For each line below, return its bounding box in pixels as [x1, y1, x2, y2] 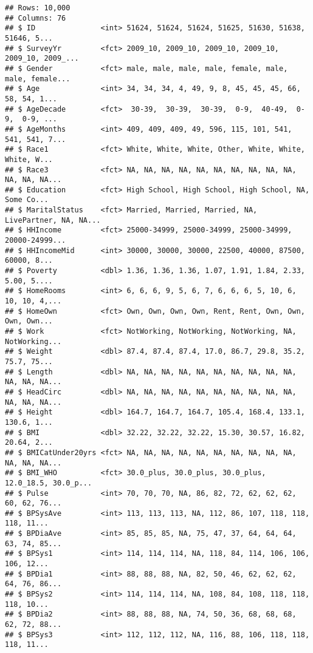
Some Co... [5, 195, 49, 205]
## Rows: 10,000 [5, 4, 71, 12]
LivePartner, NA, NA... [5, 215, 101, 225]
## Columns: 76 [5, 13, 66, 22]
